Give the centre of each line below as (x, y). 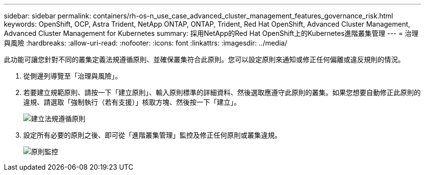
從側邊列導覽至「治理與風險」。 (73, 76)
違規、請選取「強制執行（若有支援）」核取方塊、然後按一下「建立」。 (132, 102)
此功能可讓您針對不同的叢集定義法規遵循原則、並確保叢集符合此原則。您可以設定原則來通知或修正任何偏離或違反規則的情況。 (204, 59)
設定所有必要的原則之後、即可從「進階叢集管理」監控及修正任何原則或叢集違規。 (152, 135)
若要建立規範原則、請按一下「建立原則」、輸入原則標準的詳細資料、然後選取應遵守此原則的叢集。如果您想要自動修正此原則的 (222, 92)
